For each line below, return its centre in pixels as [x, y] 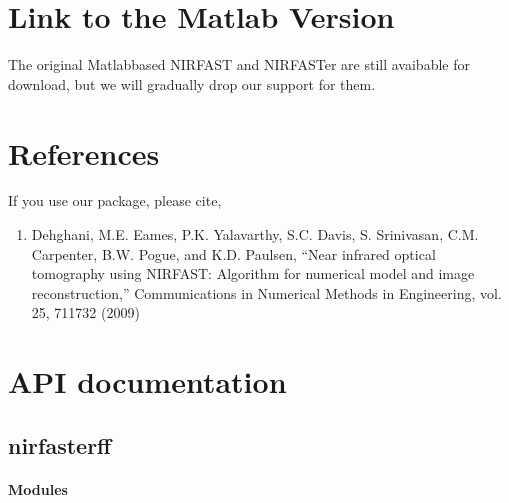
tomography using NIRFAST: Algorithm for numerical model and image [253, 273]
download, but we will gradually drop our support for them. [192, 83]
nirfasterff [60, 444]
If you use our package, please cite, [115, 200]
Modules [38, 488]
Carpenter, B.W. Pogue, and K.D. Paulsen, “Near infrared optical [233, 253]
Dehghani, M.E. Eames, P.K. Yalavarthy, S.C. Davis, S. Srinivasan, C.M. [255, 234]
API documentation [147, 381]
